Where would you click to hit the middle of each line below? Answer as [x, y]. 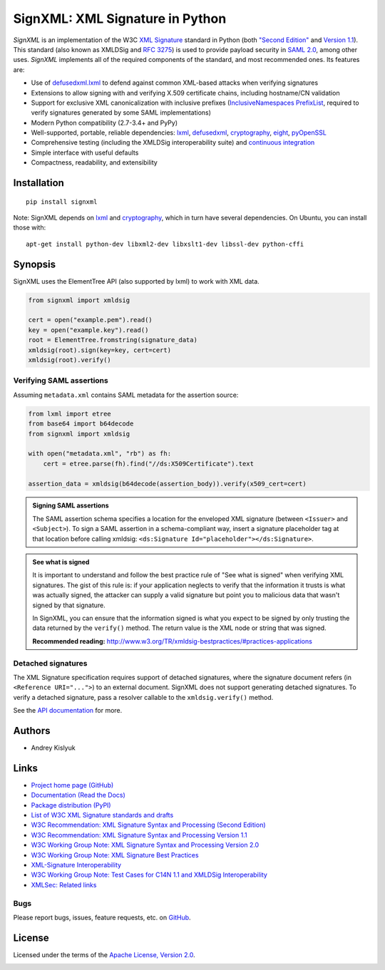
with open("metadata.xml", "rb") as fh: [99, 454]
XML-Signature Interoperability [76, 865]
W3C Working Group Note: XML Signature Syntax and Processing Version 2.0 [145, 845]
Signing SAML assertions [71, 505]
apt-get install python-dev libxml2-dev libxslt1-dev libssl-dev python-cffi [165, 244]
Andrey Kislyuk [53, 748]
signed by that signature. [69, 605]
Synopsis [35, 264]
